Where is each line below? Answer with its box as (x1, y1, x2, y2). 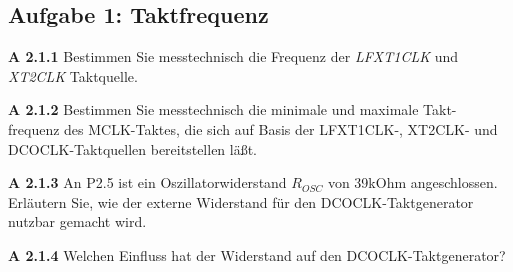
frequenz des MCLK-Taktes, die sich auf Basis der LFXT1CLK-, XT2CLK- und (8, 118, 498, 139)
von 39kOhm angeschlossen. (327, 172, 498, 193)
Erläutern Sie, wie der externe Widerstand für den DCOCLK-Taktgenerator (8, 191, 474, 212)
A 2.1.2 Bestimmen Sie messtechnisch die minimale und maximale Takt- (8, 99, 457, 120)
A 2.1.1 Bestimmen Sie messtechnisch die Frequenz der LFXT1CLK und (8, 46, 458, 67)
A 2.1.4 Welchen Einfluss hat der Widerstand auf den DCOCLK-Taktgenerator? (8, 244, 506, 265)
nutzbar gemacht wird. (8, 211, 147, 232)
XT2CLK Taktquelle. (8, 65, 138, 86)
